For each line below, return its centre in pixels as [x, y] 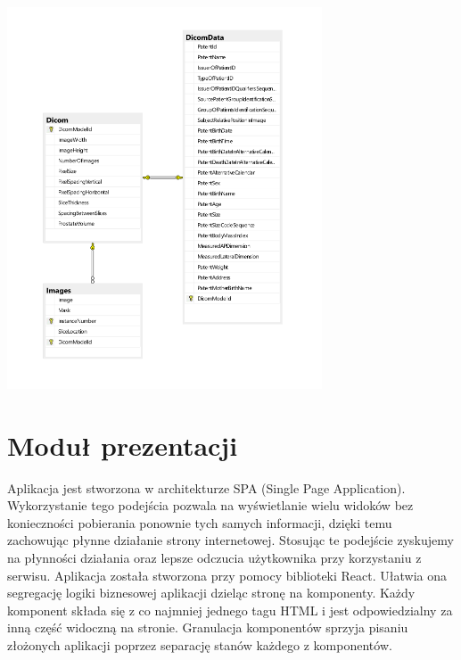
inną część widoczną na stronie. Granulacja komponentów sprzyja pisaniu [208, 627]
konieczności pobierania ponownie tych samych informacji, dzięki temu [200, 522]
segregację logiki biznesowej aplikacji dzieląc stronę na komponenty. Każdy [211, 593]
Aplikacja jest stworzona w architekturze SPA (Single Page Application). [206, 487]
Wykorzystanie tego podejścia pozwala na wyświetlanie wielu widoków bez [210, 505]
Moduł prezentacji [123, 445]
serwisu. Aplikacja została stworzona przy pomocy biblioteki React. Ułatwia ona [227, 575]
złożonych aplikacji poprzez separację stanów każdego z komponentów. [200, 644]
